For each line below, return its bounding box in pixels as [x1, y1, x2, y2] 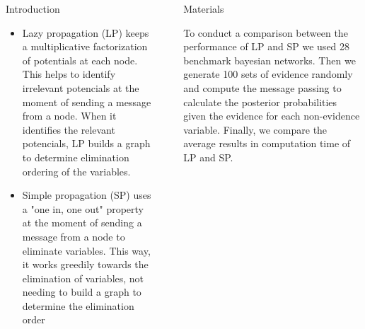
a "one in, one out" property [22, 201, 144, 216]
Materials [183, 1, 224, 16]
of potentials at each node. [22, 52, 138, 67]
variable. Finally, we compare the [183, 122, 328, 137]
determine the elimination [22, 298, 134, 313]
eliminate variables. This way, [22, 243, 151, 258]
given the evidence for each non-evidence [183, 108, 360, 123]
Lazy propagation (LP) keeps [22, 25, 149, 40]
